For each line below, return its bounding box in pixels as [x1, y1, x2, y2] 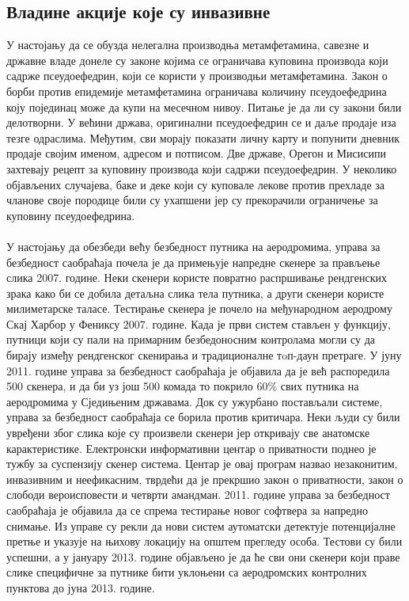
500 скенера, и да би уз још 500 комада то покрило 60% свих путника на [6, 378, 359, 394]
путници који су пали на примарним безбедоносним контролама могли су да [6, 331, 375, 348]
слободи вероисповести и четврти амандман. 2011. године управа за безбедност [6, 486, 390, 503]
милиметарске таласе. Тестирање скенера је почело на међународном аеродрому [6, 300, 392, 317]
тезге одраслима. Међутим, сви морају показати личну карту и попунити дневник [6, 129, 400, 146]
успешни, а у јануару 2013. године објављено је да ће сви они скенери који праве [6, 548, 400, 565]
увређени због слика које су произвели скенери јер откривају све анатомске [6, 424, 370, 441]
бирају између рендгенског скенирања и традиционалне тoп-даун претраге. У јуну [6, 347, 402, 363]
